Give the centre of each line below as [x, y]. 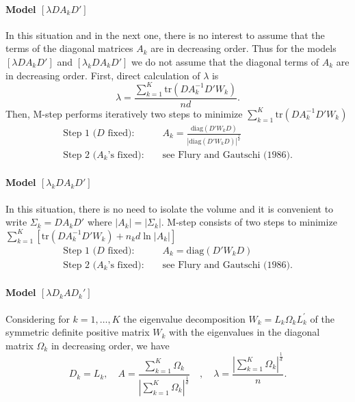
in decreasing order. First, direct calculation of [103, 75]
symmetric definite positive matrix [78, 332]
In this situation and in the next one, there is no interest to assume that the [165, 35]
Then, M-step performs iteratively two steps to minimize [124, 113]
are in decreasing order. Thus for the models [244, 48]
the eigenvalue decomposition [184, 318]
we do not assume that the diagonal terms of [225, 61]
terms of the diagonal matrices [69, 48]
